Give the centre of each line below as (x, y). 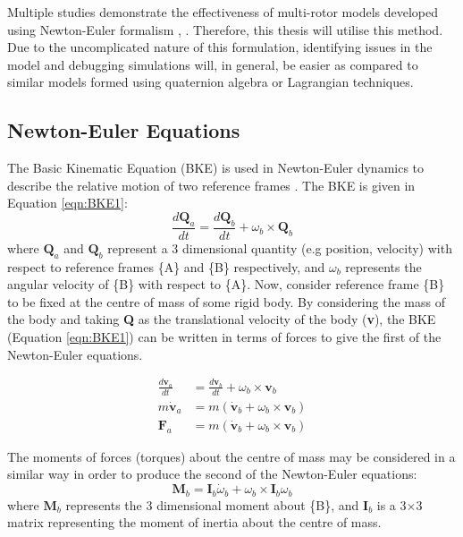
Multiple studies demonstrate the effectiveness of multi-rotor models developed (223, 12)
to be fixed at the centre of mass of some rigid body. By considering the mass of (226, 301)
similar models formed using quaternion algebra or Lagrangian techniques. (210, 82)
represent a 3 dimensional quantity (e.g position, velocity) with (280, 247)
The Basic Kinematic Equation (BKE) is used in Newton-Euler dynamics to (216, 168)
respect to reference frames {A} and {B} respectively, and (166, 266)
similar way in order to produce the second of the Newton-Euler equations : (212, 474)
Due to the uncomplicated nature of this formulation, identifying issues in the (220, 47)
